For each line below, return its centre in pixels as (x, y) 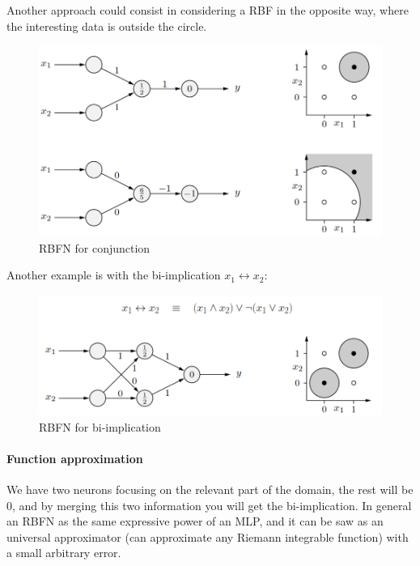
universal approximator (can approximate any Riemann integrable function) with (208, 536)
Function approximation (75, 458)
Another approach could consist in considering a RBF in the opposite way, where (208, 10)
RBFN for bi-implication (100, 426)
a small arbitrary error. (64, 553)
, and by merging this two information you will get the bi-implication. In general (212, 505)
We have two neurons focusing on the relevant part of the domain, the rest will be (210, 489)
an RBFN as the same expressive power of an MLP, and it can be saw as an (195, 521)
